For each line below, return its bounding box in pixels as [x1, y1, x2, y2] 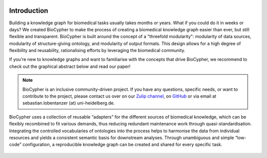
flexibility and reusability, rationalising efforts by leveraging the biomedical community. [9, 48, 185, 53]
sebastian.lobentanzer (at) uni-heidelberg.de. [22, 100, 115, 106]
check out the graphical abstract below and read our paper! [9, 63, 131, 69]
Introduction [9, 6, 48, 15]
